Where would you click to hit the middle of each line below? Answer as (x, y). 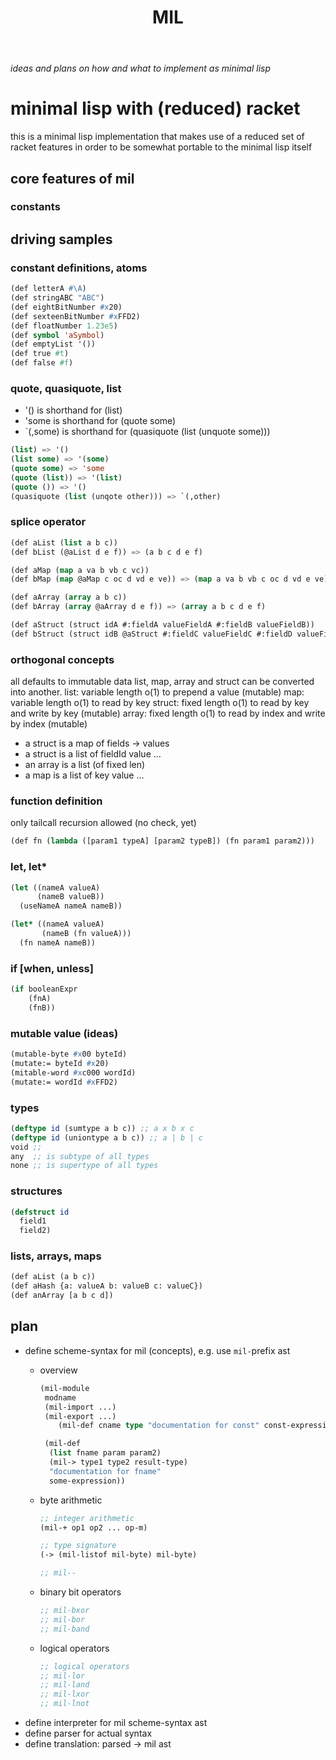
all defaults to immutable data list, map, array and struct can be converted (162, 682)
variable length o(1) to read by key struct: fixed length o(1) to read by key (160, 703)
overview (58, 1370)
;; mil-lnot (64, 1704)
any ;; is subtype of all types (80, 1156)
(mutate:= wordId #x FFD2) (64, 1082)
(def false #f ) (42, 363)
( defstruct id (40, 1212)
